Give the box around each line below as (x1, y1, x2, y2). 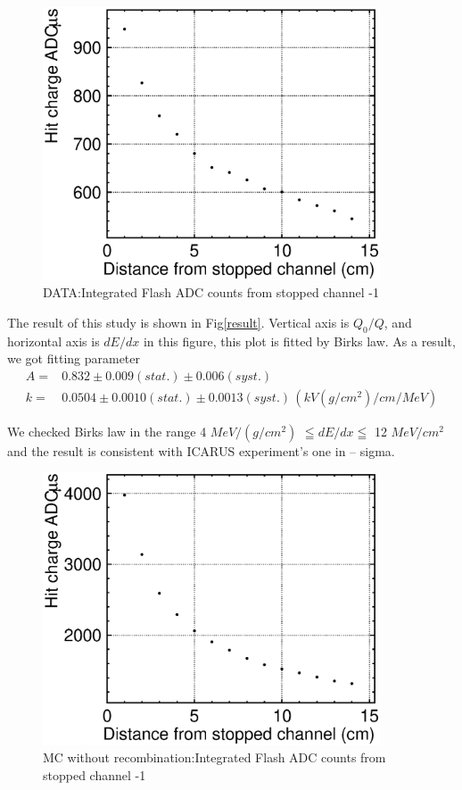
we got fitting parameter (7, 349, 141, 368)
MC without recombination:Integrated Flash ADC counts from (43, 748, 386, 767)
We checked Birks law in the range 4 (7, 421, 207, 440)
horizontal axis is (7, 331, 100, 350)
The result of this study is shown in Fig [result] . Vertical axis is (7, 312, 350, 331)
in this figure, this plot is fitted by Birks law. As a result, (143, 331, 456, 350)
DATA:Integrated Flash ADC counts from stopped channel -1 (43, 283, 379, 302)
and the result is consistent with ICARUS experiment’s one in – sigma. (7, 441, 395, 460)
